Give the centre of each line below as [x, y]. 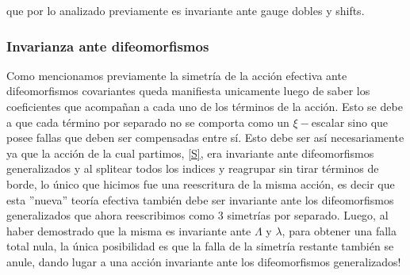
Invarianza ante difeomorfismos [108, 46]
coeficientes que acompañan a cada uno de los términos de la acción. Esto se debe [205, 106]
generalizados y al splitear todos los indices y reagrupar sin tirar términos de [193, 168]
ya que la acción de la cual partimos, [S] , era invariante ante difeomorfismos [190, 153]
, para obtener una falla [339, 230]
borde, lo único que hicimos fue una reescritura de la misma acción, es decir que [201, 183]
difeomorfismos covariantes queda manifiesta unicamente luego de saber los [188, 91]
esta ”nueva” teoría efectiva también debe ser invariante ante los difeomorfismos [200, 199]
